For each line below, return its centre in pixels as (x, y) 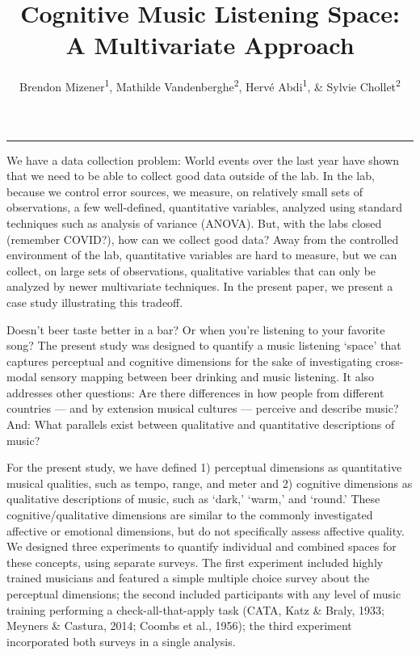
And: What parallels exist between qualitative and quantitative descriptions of (201, 424)
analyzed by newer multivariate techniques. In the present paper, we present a (200, 286)
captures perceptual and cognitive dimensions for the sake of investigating (189, 361)
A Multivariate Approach (210, 45)
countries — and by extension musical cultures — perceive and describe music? (203, 408)
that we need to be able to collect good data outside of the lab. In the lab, (191, 176)
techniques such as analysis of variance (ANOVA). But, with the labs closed (194, 223)
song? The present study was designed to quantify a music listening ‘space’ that (204, 345)
